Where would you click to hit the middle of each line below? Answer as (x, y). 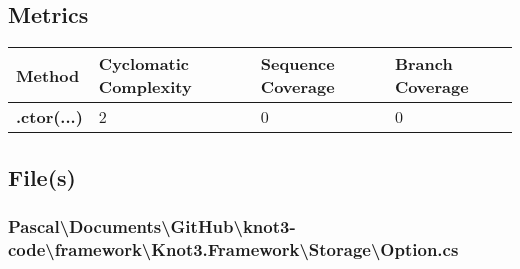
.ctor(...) (49, 117)
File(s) (42, 176)
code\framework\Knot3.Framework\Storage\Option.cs (233, 248)
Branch (423, 64)
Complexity (145, 87)
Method (48, 75)
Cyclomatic (144, 64)
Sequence (297, 64)
